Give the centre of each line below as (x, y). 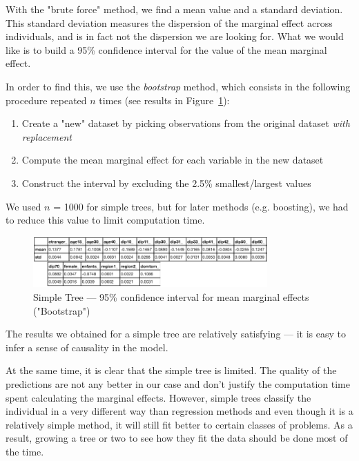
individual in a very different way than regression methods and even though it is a (179, 411)
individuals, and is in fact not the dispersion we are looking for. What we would (175, 36)
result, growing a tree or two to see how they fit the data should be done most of (177, 438)
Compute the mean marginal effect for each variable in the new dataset (173, 160)
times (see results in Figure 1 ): (164, 100)
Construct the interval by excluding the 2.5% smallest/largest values (166, 183)
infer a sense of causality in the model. (87, 347)
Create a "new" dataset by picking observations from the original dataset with (186, 123)
